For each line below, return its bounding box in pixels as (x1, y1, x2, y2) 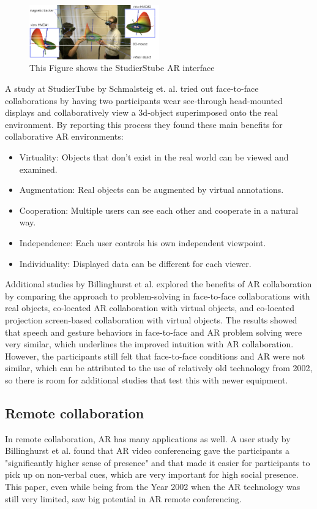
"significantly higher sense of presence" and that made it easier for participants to (5, 456, 310, 469)
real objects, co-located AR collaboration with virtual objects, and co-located (5, 301, 294, 314)
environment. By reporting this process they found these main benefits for (5, 118, 283, 130)
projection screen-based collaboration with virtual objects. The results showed (5, 313, 297, 326)
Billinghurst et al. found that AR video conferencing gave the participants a (5, 444, 290, 457)
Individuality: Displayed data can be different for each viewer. (19, 257, 252, 270)
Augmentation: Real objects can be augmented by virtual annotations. (19, 183, 284, 196)
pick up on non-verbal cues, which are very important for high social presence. (5, 468, 299, 481)
